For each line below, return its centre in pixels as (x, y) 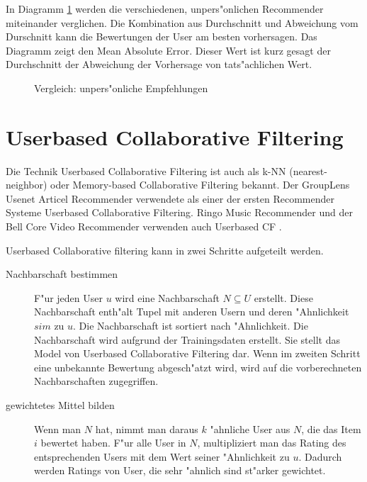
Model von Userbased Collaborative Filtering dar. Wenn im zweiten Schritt (197, 353)
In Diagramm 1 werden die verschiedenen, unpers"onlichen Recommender (165, 9)
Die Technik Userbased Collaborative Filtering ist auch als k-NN (146, 170)
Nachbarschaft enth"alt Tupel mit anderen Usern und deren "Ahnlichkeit (192, 312)
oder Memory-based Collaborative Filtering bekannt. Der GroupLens (200, 185)
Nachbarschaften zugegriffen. (96, 381)
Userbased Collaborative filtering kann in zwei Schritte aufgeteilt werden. (165, 250)
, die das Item (331, 428)
